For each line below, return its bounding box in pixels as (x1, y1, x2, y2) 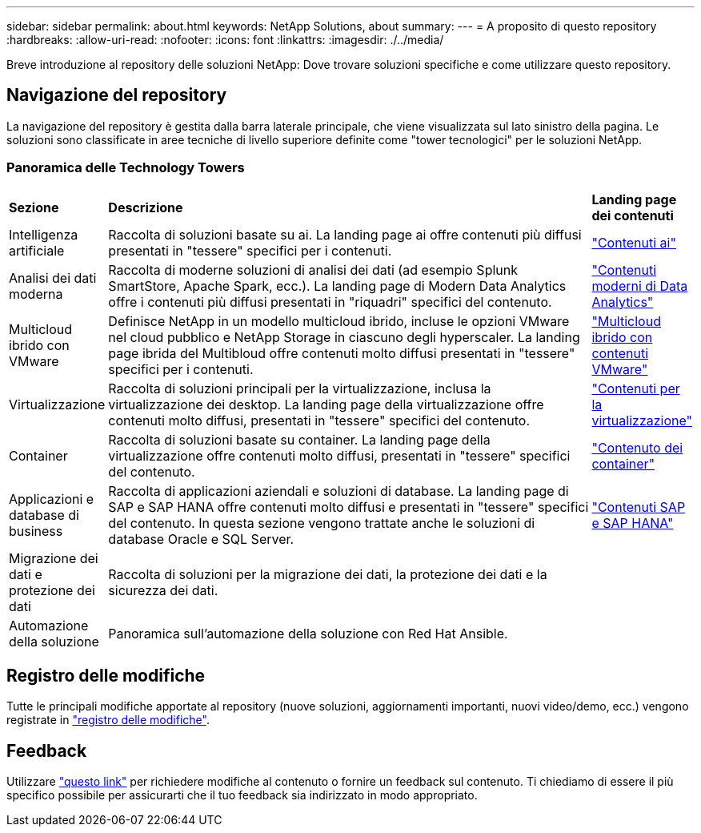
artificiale (9, 242, 65, 259)
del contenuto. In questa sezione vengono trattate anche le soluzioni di (108, 514, 535, 531)
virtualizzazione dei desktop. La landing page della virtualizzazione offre (108, 396, 544, 412)
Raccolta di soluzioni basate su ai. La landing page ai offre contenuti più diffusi (108, 226, 582, 243)
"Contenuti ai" (591, 234, 676, 251)
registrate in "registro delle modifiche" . (6, 713, 210, 727)
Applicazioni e (9, 490, 94, 507)
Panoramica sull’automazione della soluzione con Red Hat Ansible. (108, 625, 508, 642)
